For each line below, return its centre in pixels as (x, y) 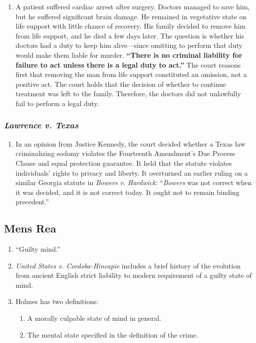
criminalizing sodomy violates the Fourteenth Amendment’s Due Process (125, 153)
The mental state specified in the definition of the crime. (113, 334)
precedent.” (32, 202)
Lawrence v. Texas (41, 125)
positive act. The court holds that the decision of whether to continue (121, 84)
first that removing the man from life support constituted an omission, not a (131, 74)
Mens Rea (30, 228)
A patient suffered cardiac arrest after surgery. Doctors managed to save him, (132, 6)
